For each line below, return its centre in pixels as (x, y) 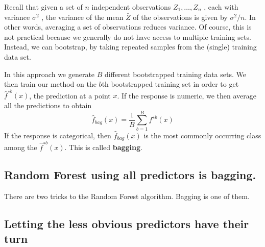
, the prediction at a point (70, 95)
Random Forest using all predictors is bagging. (130, 174)
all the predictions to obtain (48, 105)
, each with (221, 7)
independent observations (131, 7)
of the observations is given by (180, 17)
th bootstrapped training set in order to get (170, 84)
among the (21, 147)
